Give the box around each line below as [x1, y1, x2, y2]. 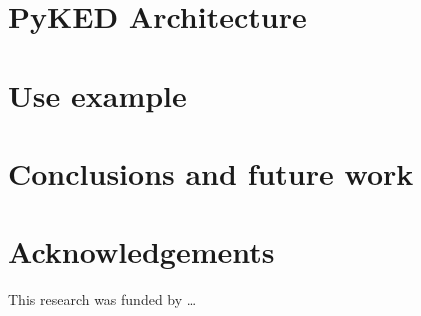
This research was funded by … [8, 289, 197, 310]
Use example [8, 74, 187, 115]
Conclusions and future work [8, 152, 414, 193]
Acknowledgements [8, 231, 275, 272]
